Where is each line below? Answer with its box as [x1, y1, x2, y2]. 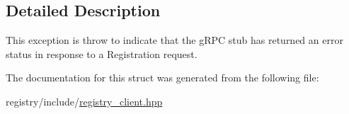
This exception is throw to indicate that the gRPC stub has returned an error [6, 33, 343, 47]
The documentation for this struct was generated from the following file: [6, 70, 319, 85]
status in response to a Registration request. [6, 46, 198, 61]
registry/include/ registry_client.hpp [6, 93, 163, 108]
